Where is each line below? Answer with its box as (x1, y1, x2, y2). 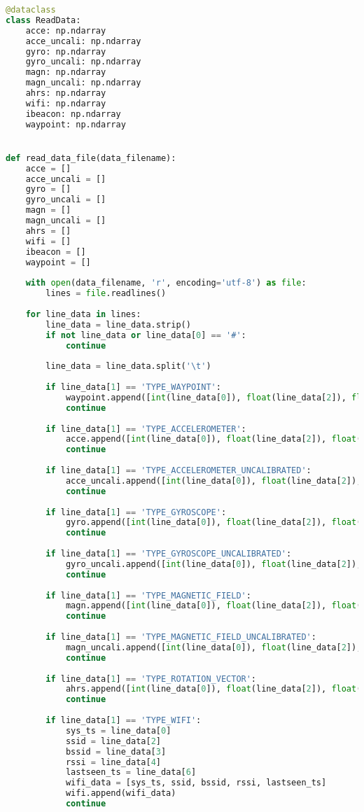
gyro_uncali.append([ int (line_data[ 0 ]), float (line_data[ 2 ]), (65, 559, 362, 569)
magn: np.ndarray (25, 67, 106, 78)
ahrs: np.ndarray (25, 88, 106, 98)
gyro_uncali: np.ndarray (25, 57, 141, 67)
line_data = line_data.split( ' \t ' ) (45, 361, 211, 372)
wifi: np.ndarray (25, 98, 106, 108)
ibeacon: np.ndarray (25, 108, 121, 119)
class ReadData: (6, 15, 81, 25)
